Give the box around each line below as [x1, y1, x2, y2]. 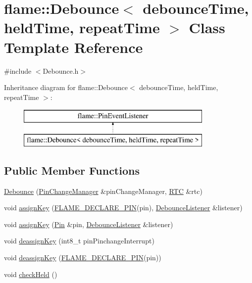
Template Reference [4, 37, 143, 57]
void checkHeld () [4, 269, 57, 279]
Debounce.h [43, 65, 79, 76]
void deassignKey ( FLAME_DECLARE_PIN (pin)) [4, 252, 161, 263]
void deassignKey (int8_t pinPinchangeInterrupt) [4, 236, 154, 246]
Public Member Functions [4, 162, 140, 178]
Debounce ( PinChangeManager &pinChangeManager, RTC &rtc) [4, 186, 202, 196]
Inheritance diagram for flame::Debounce [4, 82, 128, 93]
